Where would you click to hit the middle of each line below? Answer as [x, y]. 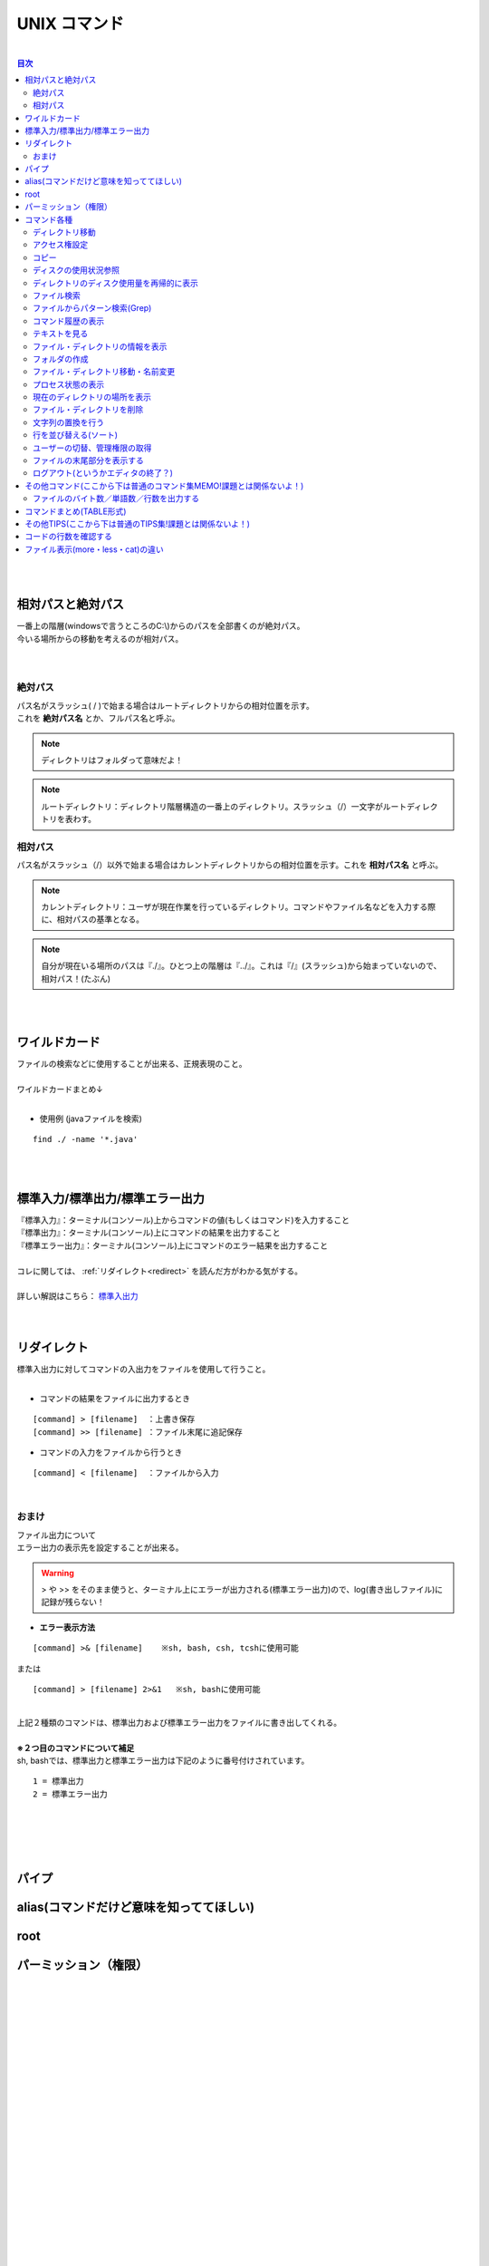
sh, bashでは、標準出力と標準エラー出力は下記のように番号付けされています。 [163, 1760]
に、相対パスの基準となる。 [93, 919]
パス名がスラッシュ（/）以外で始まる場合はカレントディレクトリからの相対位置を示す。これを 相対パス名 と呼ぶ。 [230, 865]
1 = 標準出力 [58, 1782]
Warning [58, 1573]
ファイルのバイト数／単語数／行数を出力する [116, 499]
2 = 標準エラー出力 [70, 1794]
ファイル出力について [57, 1535]
